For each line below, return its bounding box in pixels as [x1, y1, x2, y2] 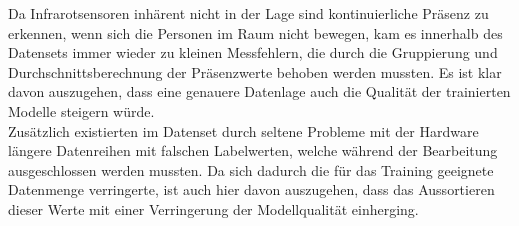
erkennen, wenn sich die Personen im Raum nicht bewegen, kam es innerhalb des [8, 22, 503, 43]
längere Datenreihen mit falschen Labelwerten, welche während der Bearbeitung [8, 140, 498, 161]
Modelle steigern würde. [8, 100, 155, 121]
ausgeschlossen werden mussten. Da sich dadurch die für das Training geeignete [8, 159, 494, 180]
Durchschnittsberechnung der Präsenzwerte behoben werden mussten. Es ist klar [8, 61, 502, 82]
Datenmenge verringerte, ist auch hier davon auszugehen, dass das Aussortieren [8, 179, 495, 200]
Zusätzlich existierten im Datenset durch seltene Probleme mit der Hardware [8, 120, 479, 141]
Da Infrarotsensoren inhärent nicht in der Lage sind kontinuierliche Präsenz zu [8, 3, 489, 23]
